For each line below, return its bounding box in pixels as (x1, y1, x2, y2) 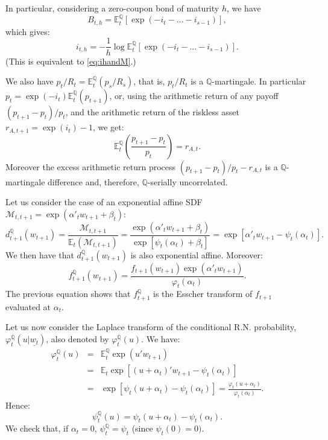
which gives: (5, 25, 50, 37)
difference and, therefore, (48, 175, 139, 188)
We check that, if (5, 422, 69, 435)
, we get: (92, 121, 124, 133)
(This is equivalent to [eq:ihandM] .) (5, 54, 136, 67)
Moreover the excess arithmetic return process (5, 160, 176, 173)
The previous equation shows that (5, 287, 131, 300)
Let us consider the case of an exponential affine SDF (5, 196, 203, 208)
